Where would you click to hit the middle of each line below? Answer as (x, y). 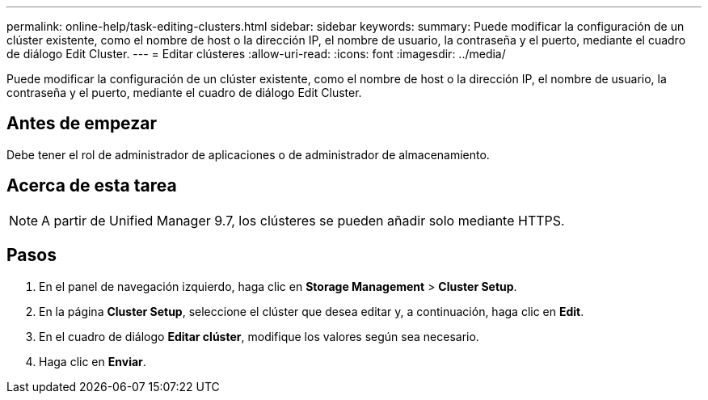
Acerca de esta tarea (92, 186)
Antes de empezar (82, 124)
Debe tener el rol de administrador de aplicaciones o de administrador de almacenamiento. (248, 154)
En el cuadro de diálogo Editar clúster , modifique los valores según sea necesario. (259, 336)
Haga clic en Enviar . (93, 361)
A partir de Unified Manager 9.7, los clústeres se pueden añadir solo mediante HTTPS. (303, 220)
